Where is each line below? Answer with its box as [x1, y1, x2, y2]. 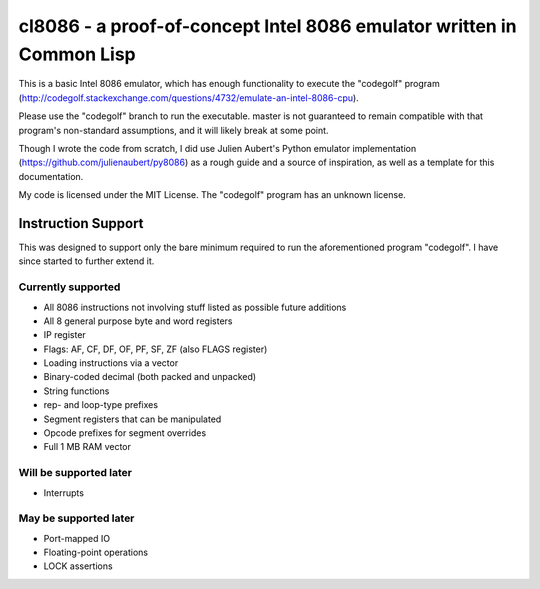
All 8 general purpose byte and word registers [43, 315, 233, 327]
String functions [43, 385, 110, 397]
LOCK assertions [43, 560, 114, 572]
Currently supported [18, 280, 121, 294]
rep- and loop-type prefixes [43, 399, 159, 411]
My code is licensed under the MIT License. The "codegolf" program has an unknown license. [18, 189, 407, 201]
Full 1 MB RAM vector [43, 441, 132, 453]
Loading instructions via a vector [43, 357, 179, 369]
